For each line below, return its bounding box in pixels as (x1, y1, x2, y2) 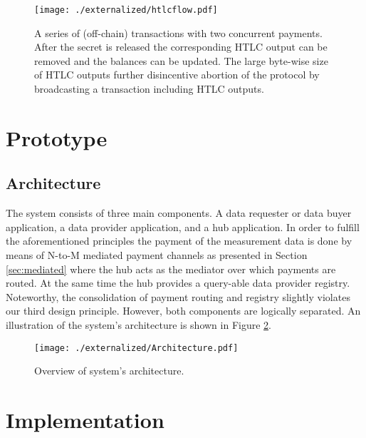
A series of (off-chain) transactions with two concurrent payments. (34, 25, 323, 40)
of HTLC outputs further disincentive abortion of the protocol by (34, 67, 320, 82)
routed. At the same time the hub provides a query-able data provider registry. (6, 275, 350, 290)
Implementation (6, 404, 164, 434)
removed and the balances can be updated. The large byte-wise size (34, 53, 328, 68)
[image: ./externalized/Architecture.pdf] (34, 342, 239, 353)
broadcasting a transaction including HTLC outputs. (34, 81, 264, 96)
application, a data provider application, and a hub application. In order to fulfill (6, 219, 360, 234)
